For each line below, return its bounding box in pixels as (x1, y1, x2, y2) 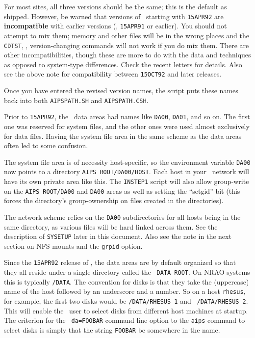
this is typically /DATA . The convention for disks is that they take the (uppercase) (4, 276, 249, 286)
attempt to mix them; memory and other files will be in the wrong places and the (4, 30, 249, 40)
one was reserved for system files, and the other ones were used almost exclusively (4, 121, 250, 131)
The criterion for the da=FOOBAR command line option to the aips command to (4, 315, 245, 325)
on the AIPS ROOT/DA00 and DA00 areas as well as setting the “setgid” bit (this (4, 185, 240, 196)
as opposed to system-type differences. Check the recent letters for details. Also (4, 59, 242, 69)
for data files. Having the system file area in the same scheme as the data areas (4, 130, 242, 141)
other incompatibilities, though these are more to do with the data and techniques (4, 50, 251, 60)
